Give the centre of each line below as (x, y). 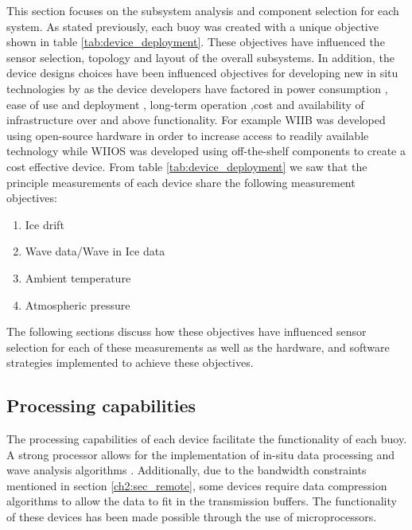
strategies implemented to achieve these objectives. (130, 362)
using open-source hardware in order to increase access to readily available (188, 135)
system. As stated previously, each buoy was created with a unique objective (192, 26)
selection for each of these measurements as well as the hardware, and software (198, 347)
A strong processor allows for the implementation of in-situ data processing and (201, 454)
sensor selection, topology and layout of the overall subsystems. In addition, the (200, 57)
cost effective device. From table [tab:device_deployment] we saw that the (187, 166)
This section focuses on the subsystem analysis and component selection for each (203, 10)
